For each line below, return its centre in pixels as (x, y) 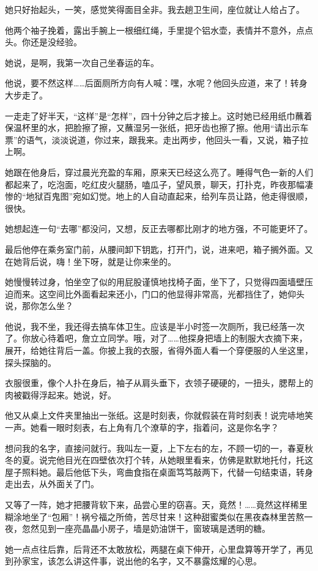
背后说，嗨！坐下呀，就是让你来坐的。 (99, 261)
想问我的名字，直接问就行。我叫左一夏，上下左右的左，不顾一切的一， (146, 448)
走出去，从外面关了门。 (52, 484)
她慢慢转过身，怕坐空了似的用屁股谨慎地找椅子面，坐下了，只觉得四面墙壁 (155, 282)
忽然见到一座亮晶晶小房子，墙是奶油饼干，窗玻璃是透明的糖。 (146, 528)
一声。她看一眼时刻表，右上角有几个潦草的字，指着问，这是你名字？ (142, 427)
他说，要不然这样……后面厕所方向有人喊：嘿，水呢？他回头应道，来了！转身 (156, 83)
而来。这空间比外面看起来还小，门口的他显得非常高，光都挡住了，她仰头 (159, 293)
